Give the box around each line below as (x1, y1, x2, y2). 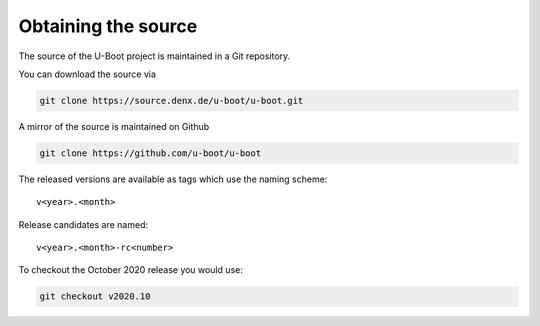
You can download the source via (18, 68, 157, 80)
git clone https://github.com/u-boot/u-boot (39, 147, 262, 159)
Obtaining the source (18, 15, 198, 37)
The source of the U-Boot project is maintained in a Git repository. (18, 50, 291, 62)
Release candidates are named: (18, 218, 149, 230)
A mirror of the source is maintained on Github (18, 120, 210, 132)
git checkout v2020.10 (39, 291, 151, 302)
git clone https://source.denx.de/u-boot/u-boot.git (39, 95, 304, 106)
